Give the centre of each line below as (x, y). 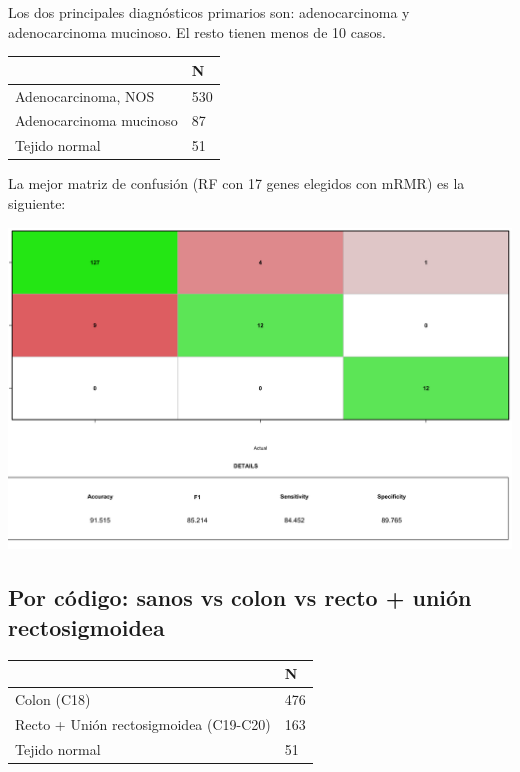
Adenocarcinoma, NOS (85, 95)
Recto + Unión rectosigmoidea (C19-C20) (143, 723)
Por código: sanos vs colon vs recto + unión (240, 597)
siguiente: (37, 202)
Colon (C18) (53, 698)
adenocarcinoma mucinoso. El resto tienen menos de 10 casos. (197, 31)
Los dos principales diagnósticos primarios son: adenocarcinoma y (209, 12)
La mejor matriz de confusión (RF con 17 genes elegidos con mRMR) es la (236, 183)
